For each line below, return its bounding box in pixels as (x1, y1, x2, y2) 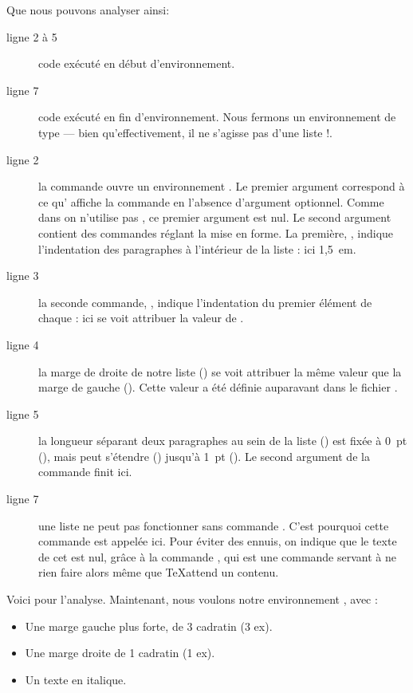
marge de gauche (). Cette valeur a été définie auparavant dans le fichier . (38, 379, 398, 396)
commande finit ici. (38, 463, 132, 480)
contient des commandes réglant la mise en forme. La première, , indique (38, 224, 394, 241)
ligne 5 (6, 405, 39, 422)
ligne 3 (6, 267, 39, 284)
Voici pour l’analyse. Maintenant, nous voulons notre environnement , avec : (6, 591, 378, 608)
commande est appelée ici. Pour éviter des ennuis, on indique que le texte (38, 533, 397, 549)
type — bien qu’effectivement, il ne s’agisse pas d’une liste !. (38, 124, 333, 140)
